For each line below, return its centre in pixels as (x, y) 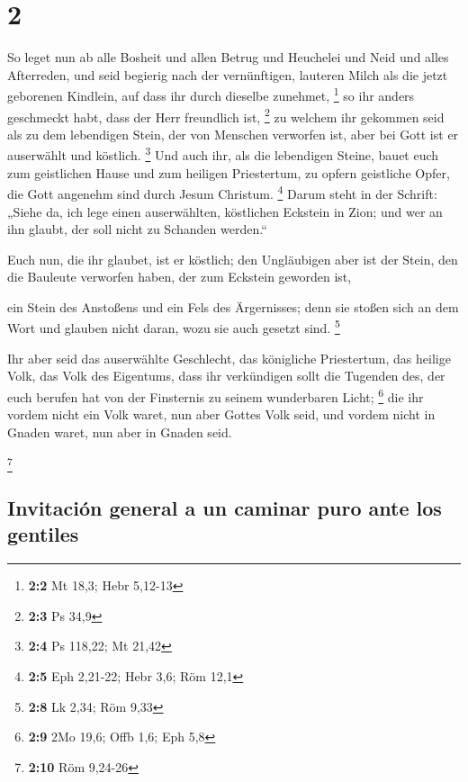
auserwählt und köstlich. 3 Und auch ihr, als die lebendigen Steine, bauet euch (223, 154)
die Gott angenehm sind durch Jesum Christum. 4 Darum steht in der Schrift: (222, 192)
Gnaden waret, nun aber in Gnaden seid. (120, 431)
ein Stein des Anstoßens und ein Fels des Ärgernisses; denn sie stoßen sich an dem (233, 306)
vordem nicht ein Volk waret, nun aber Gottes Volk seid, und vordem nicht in (221, 414)
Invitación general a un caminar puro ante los (225, 508)
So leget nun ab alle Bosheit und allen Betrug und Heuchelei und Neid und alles (228, 57)
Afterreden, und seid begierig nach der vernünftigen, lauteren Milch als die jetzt (228, 74)
